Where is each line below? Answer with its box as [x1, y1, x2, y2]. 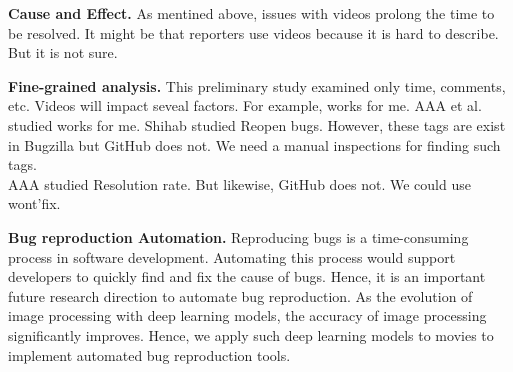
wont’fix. [8, 193, 61, 214]
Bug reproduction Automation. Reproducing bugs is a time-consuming [8, 226, 469, 247]
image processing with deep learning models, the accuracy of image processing [8, 305, 487, 326]
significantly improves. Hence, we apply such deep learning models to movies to [8, 324, 494, 345]
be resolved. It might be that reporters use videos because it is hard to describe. [8, 22, 499, 43]
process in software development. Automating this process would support [8, 246, 456, 267]
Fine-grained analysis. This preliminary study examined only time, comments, [8, 75, 506, 96]
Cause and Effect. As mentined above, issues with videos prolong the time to [8, 3, 495, 23]
